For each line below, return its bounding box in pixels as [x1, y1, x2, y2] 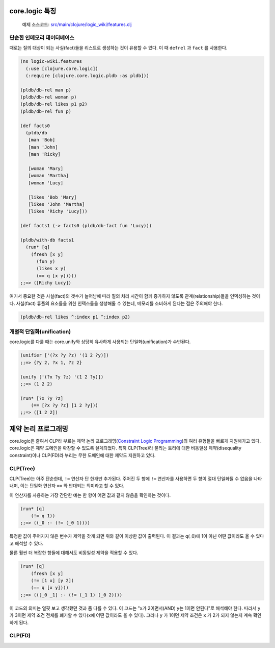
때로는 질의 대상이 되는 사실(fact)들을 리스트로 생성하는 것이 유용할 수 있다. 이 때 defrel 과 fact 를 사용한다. [9, 45, 228, 51]
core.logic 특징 [9, 7, 57, 15]
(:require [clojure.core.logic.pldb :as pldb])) [25, 73, 150, 79]
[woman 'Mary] [28, 166, 64, 171]
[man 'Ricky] [28, 151, 61, 157]
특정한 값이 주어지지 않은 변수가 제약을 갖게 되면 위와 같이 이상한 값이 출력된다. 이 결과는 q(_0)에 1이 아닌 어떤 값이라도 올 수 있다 [9, 533, 264, 539]
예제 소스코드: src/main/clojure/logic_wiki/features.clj [22, 21, 132, 28]
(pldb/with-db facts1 [20, 237, 74, 243]
